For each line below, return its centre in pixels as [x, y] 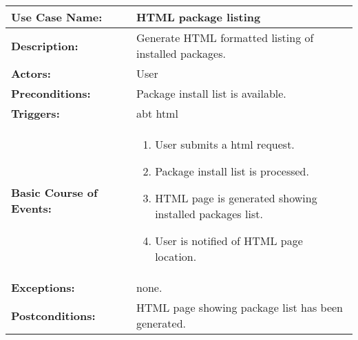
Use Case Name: [57, 17]
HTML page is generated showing [236, 198]
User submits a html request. [225, 144]
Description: [45, 45]
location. [176, 256]
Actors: [31, 73]
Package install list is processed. [232, 171]
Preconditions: [51, 93]
